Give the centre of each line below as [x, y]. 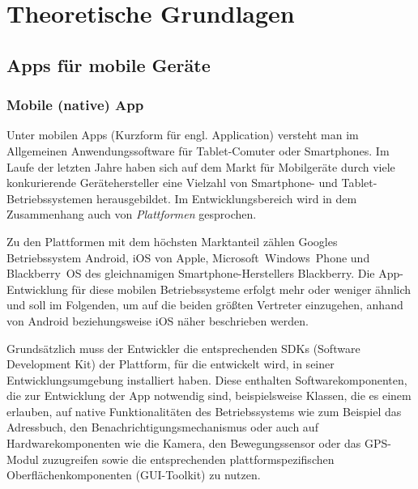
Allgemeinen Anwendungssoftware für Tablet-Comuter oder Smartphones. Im [198, 150]
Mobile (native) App [75, 105]
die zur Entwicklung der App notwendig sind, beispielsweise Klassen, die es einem [209, 395]
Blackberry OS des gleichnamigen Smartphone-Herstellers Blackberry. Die [191, 273]
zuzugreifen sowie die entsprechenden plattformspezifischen [188, 459]
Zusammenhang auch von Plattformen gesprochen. [132, 214]
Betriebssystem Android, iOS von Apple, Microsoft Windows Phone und [188, 257]
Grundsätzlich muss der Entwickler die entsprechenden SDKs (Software [183, 348]
